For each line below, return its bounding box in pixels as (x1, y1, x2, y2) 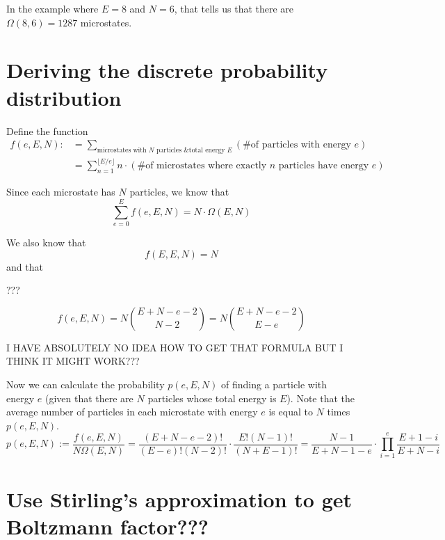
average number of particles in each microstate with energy (6, 404, 258, 419)
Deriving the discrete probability (6, 56, 328, 84)
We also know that (6, 235, 86, 249)
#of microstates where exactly (137, 161, 267, 171)
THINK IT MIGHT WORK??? (6, 354, 140, 368)
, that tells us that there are (174, 1, 294, 15)
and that (6, 259, 43, 273)
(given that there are (44, 390, 133, 405)
